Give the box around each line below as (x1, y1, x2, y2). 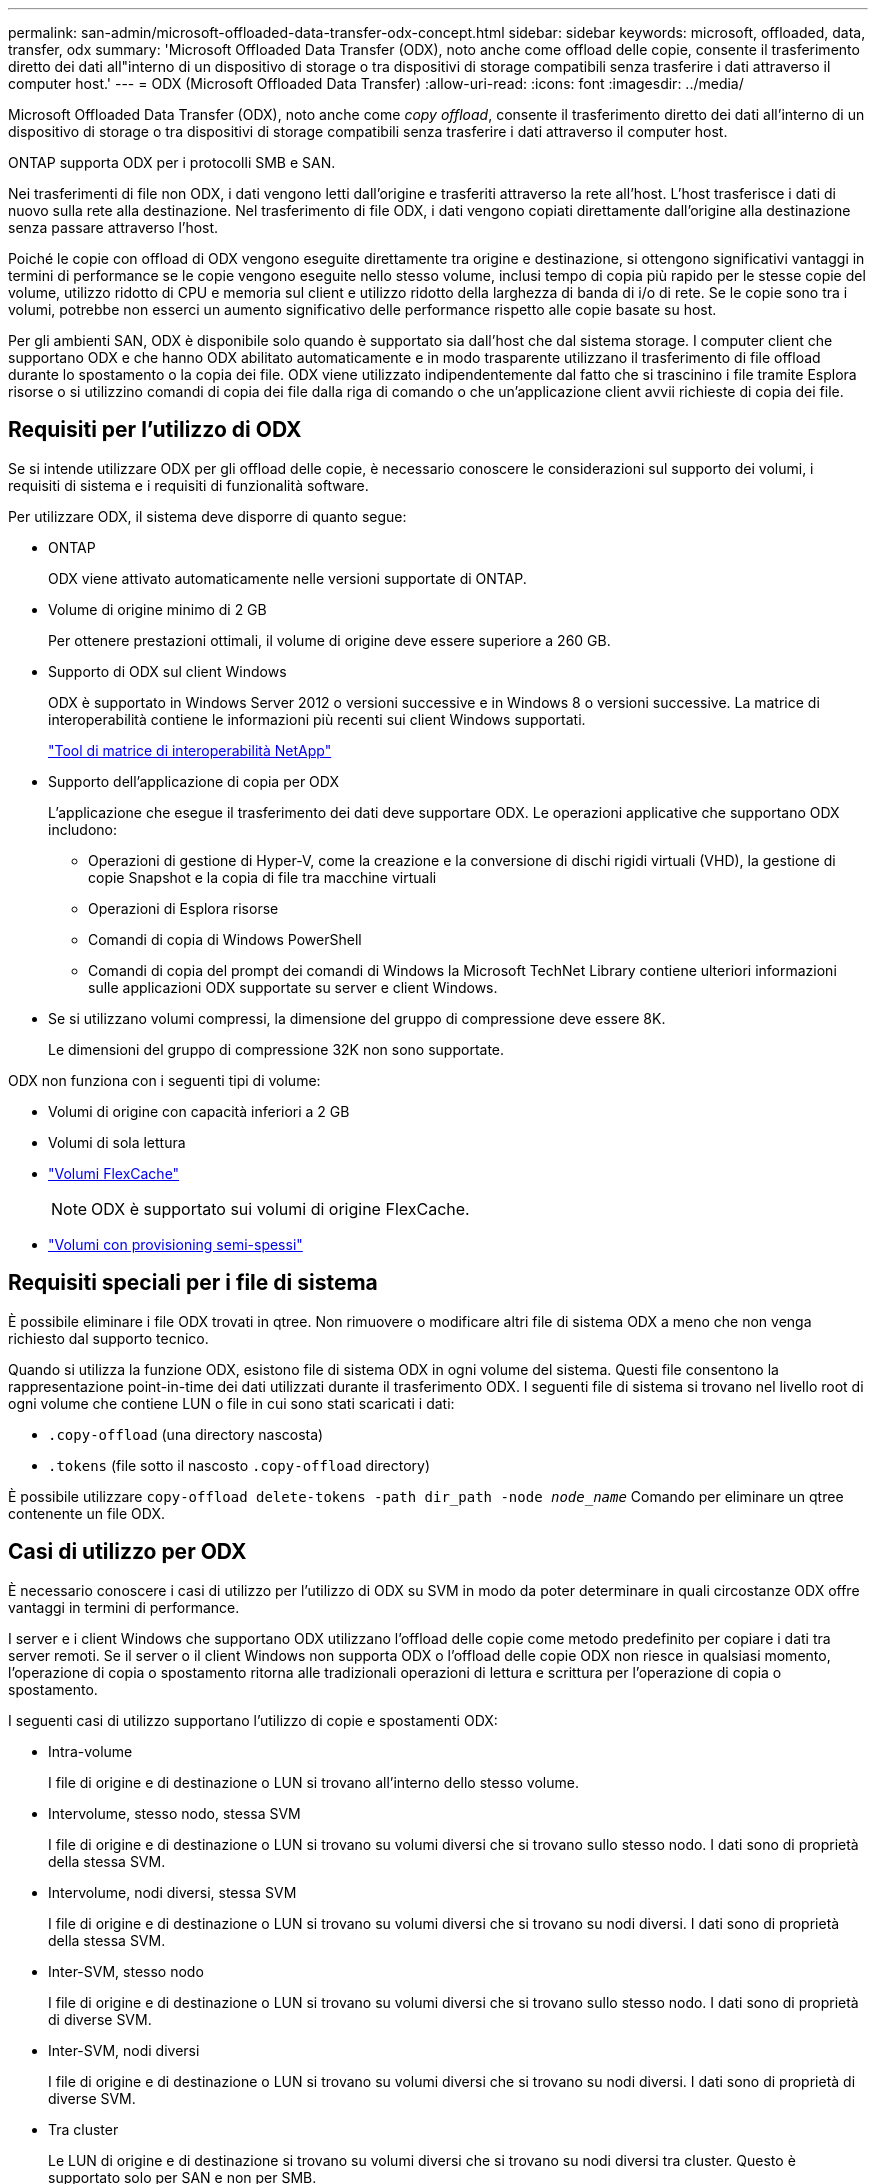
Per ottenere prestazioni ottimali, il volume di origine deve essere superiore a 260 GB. (48, 631, 611, 649)
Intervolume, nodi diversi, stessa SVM (48, 1883, 297, 1901)
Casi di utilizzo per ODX (8, 1539, 247, 1565)
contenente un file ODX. (8, 1504, 165, 1522)
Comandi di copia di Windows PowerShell (88, 930, 362, 948)
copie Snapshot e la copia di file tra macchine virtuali (88, 868, 437, 886)
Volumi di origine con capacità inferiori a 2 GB (48, 1102, 350, 1120)
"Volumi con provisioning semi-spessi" (48, 1235, 303, 1253)
